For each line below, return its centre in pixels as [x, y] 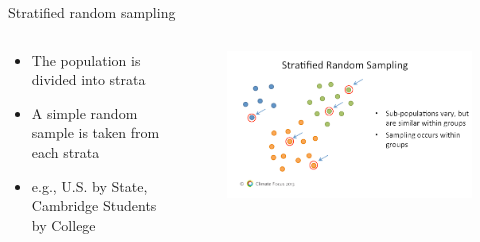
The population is [86, 59]
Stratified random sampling [92, 12]
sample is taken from [95, 132]
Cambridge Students [94, 205]
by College [63, 224]
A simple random [84, 112]
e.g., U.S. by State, [89, 185]
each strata [65, 151]
